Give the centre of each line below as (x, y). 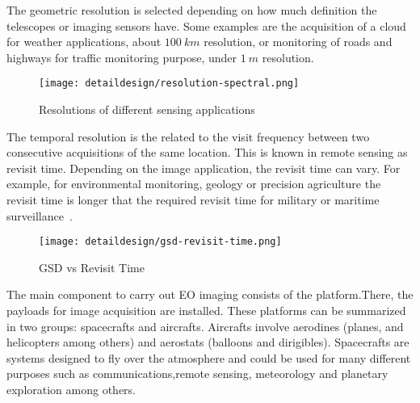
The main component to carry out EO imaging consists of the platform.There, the (210, 294)
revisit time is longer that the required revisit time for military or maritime (193, 199)
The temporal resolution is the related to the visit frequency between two (188, 136)
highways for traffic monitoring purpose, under (122, 57)
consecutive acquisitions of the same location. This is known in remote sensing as (207, 152)
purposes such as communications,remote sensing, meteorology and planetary (197, 374)
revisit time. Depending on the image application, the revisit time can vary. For (204, 168)
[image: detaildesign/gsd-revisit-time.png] (160, 242)
